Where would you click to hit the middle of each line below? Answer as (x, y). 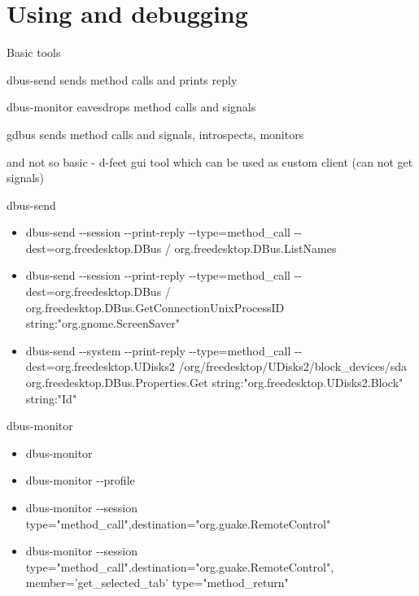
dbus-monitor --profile (80, 480)
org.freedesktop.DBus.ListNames (255, 248)
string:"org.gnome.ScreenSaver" (103, 323)
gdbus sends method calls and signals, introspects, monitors (155, 134)
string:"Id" (51, 398)
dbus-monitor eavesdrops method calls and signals (131, 107)
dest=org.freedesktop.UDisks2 (100, 366)
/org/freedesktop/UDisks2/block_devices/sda (293, 366)
